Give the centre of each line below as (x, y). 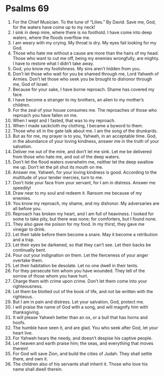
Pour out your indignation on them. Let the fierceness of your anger (80, 255)
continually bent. (30, 250)
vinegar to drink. (29, 229)
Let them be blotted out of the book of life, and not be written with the (83, 291)
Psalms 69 (27, 9)
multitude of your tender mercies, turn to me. (58, 177)
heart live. (23, 333)
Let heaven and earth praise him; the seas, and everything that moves (83, 343)
